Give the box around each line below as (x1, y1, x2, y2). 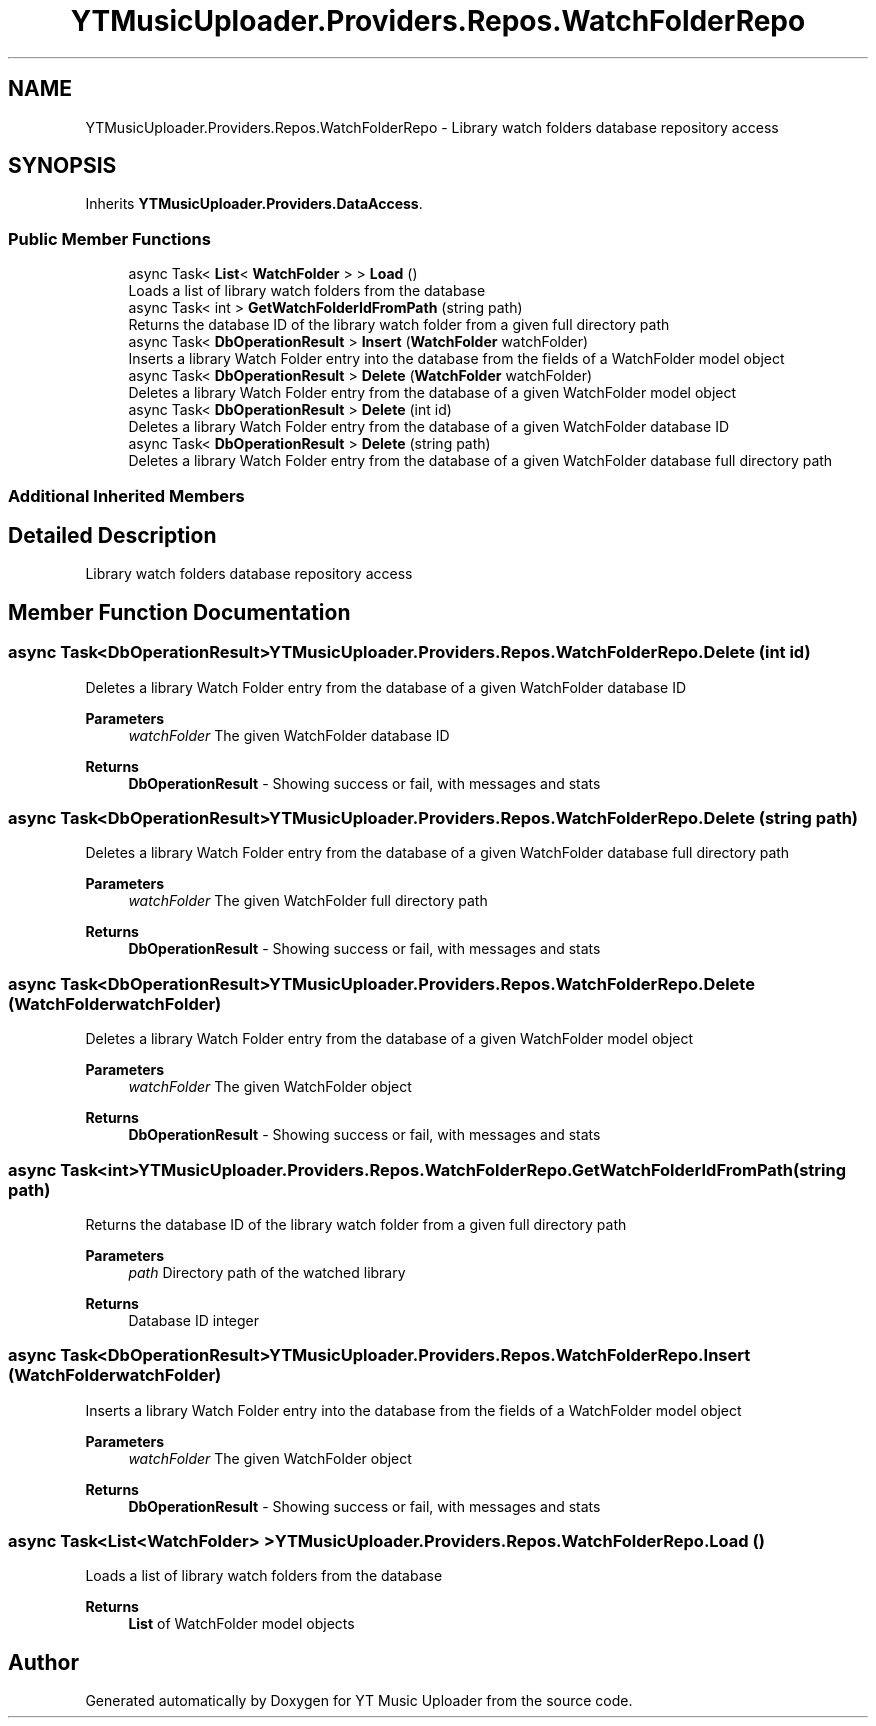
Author (8, 1649, 79, 1675)
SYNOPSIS (8, 153, 117, 179)
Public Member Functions (8, 228, 211, 249)
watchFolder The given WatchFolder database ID (128, 726, 450, 744)
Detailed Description (8, 522, 217, 548)
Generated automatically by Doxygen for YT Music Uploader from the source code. (85, 1692, 633, 1710)
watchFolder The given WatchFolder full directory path (128, 892, 488, 910)
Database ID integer (128, 1311, 260, 1329)
